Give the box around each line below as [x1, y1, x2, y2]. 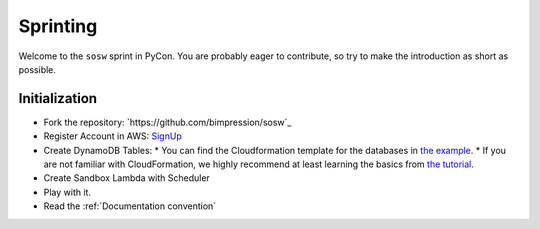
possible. [18, 63, 57, 75]
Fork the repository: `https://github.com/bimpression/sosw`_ [43, 116, 292, 128]
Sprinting [18, 15, 98, 37]
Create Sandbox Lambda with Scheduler [43, 172, 210, 184]
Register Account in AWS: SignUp [43, 130, 182, 142]
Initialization [18, 90, 98, 107]
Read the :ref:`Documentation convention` [43, 200, 217, 212]
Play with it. [43, 186, 92, 198]
